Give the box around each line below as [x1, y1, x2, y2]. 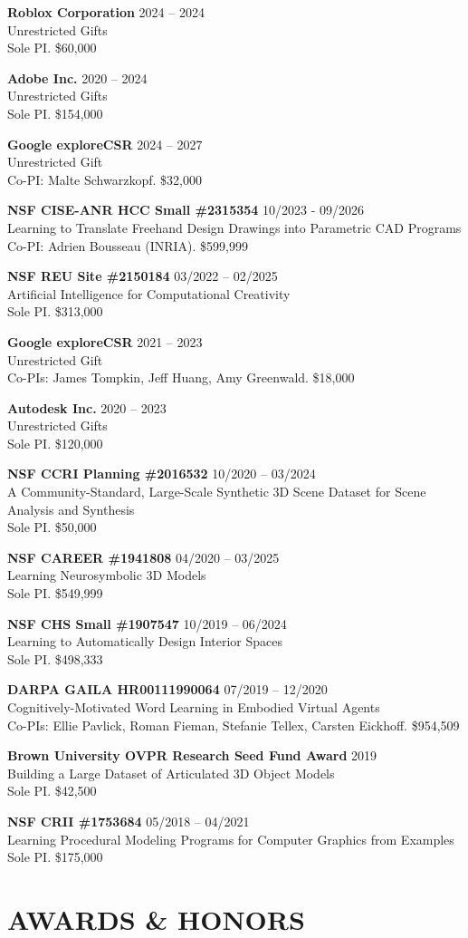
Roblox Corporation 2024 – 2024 [7, 3, 205, 21]
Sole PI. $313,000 [7, 302, 103, 321]
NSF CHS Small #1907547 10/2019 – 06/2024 [7, 614, 287, 633]
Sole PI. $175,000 [7, 847, 103, 866]
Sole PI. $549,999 [7, 584, 103, 603]
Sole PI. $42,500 [7, 781, 97, 800]
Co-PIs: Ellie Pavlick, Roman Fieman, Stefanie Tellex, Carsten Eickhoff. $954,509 [7, 715, 460, 734]
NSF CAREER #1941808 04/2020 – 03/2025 [7, 547, 280, 566]
